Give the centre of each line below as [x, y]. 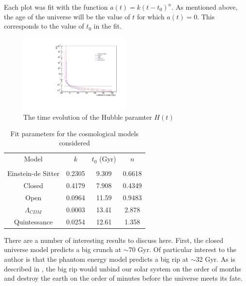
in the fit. [108, 26]
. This [206, 16]
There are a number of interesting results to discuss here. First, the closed [114, 240]
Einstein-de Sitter [33, 173]
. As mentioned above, [205, 7]
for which [151, 16]
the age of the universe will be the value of [67, 16]
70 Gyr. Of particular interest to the [183, 249]
